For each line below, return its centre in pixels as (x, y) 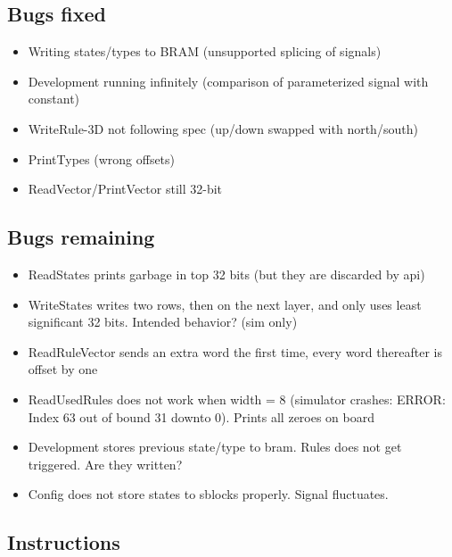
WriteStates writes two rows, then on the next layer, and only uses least (225, 304)
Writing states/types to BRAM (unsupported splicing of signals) (205, 51)
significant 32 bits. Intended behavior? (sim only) (163, 322)
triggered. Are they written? (105, 464)
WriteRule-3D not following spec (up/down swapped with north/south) (223, 128)
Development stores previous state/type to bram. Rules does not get (215, 447)
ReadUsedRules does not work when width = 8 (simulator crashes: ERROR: (237, 399)
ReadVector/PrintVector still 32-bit (125, 189)
